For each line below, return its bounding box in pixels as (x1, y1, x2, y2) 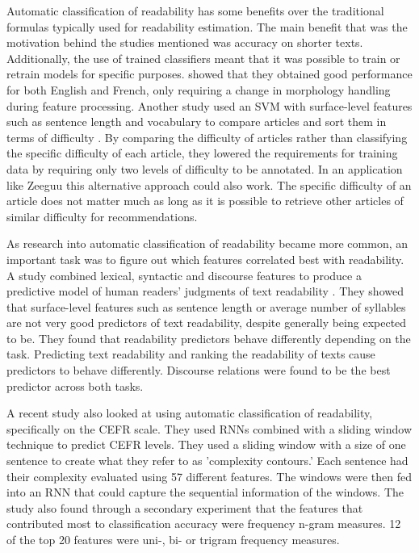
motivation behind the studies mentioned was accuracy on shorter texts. (6, 34, 363, 51)
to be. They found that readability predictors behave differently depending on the (6, 329, 411, 346)
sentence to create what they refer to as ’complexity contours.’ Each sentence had (6, 452, 409, 469)
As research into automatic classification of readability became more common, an (6, 235, 409, 252)
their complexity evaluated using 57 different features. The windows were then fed (6, 467, 413, 484)
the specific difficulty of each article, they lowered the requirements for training (6, 145, 398, 161)
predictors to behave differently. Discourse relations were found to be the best (6, 362, 391, 379)
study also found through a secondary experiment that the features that (6, 499, 363, 516)
